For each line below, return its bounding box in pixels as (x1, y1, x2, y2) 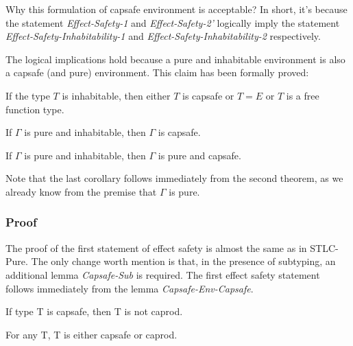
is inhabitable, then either (62, 88, 171, 102)
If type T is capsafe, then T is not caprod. (5, 304, 183, 319)
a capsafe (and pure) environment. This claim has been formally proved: (5, 65, 309, 80)
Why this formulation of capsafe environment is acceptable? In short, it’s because (5, 2, 348, 16)
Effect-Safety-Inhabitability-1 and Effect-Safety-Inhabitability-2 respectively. (5, 29, 321, 43)
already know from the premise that (5, 184, 157, 198)
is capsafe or (182, 88, 234, 102)
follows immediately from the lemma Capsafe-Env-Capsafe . (5, 281, 254, 295)
